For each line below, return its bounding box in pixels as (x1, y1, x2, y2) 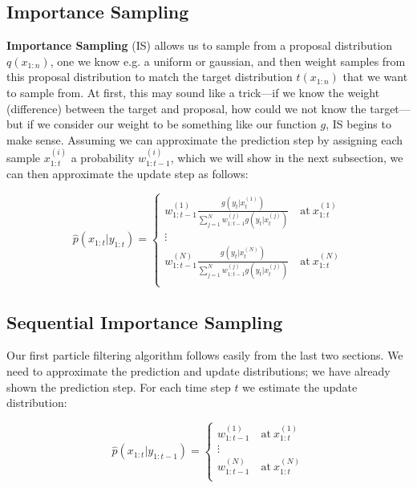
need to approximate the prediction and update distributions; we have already (6, 363, 391, 380)
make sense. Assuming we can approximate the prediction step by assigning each (6, 131, 403, 148)
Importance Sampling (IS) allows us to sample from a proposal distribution (6, 37, 393, 54)
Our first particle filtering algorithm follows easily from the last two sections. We (6, 347, 403, 364)
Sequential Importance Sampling (6, 309, 283, 334)
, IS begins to (326, 116, 391, 132)
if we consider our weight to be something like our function (26, 116, 317, 132)
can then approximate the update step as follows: (6, 165, 249, 181)
